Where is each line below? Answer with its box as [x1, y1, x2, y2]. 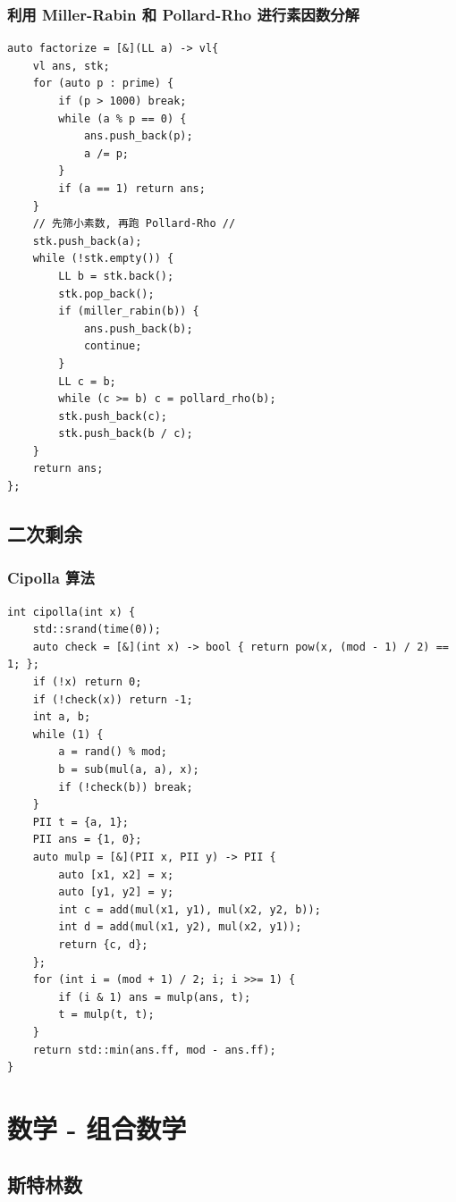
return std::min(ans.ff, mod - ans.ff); [32, 1043, 276, 1056]
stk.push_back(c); [58, 409, 167, 423]
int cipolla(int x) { [7, 605, 136, 618]
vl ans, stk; [32, 59, 110, 72]
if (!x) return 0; [32, 676, 142, 689]
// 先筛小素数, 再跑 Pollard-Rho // [32, 217, 236, 231]
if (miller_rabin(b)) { [58, 305, 199, 318]
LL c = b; [58, 374, 116, 388]
